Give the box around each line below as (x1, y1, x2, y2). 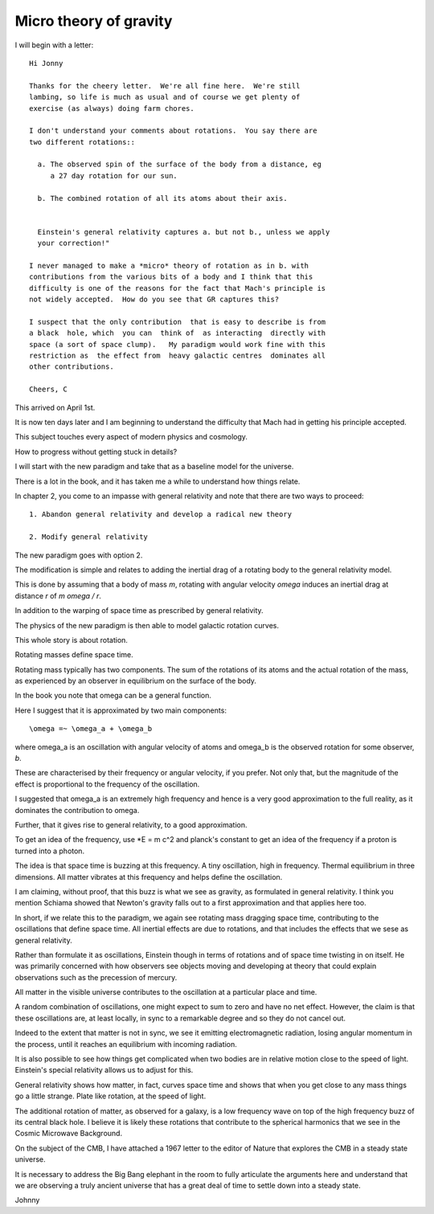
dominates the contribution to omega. (14, 805, 140, 815)
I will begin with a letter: (14, 40, 94, 50)
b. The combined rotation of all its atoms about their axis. (37, 194, 289, 202)
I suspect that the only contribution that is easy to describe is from (29, 317, 326, 326)
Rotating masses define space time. (14, 650, 134, 660)
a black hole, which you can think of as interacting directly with (29, 329, 326, 337)
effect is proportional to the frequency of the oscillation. (14, 779, 200, 789)
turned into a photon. (14, 846, 84, 856)
